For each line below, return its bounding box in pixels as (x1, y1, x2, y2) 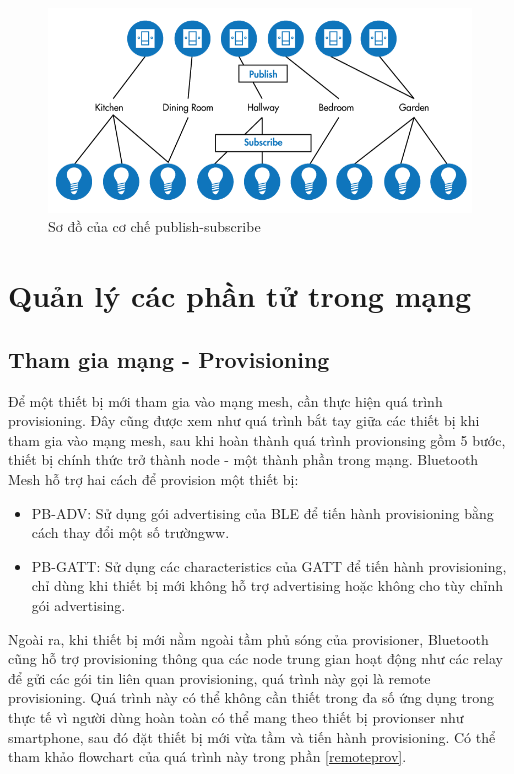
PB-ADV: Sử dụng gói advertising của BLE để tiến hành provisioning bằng (31, 502, 494, 523)
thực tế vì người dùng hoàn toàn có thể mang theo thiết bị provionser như (8, 706, 464, 727)
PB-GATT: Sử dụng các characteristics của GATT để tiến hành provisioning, (31, 555, 507, 576)
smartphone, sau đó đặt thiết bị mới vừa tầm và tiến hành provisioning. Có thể (8, 726, 496, 747)
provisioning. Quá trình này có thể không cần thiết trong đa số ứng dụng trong (8, 687, 495, 708)
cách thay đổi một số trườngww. (31, 522, 230, 543)
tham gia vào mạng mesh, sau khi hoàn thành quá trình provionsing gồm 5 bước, (8, 429, 506, 450)
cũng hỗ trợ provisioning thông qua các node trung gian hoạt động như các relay (8, 648, 503, 669)
